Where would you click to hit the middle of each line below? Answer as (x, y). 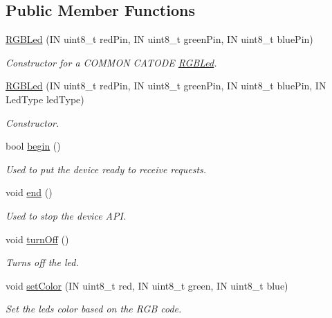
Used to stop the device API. (66, 215)
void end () (29, 192)
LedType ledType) (45, 99)
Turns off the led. (42, 262)
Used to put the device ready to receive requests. (106, 169)
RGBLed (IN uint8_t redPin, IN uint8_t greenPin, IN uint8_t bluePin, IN (166, 86)
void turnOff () (37, 239)
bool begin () (33, 146)
